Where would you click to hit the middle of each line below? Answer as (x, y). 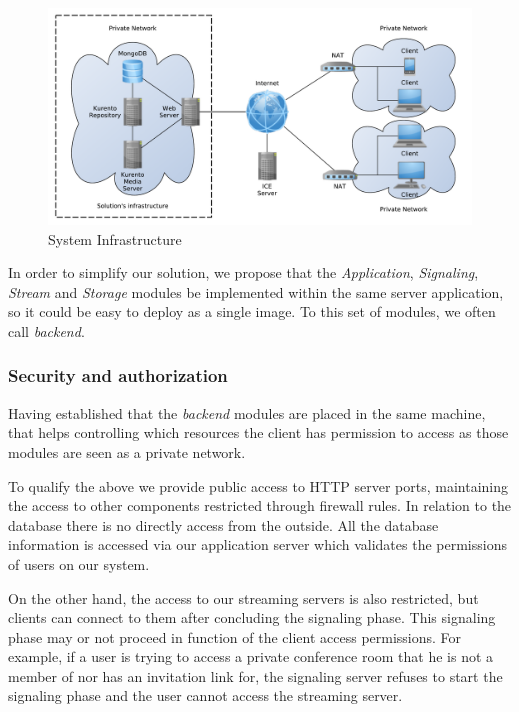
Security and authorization (118, 375)
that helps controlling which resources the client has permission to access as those (258, 432)
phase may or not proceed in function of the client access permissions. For (235, 636)
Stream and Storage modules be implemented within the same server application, (256, 291)
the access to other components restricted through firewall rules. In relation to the (260, 505)
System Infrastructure (115, 238)
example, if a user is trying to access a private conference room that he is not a (251, 656)
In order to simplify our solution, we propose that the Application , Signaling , (243, 272)
